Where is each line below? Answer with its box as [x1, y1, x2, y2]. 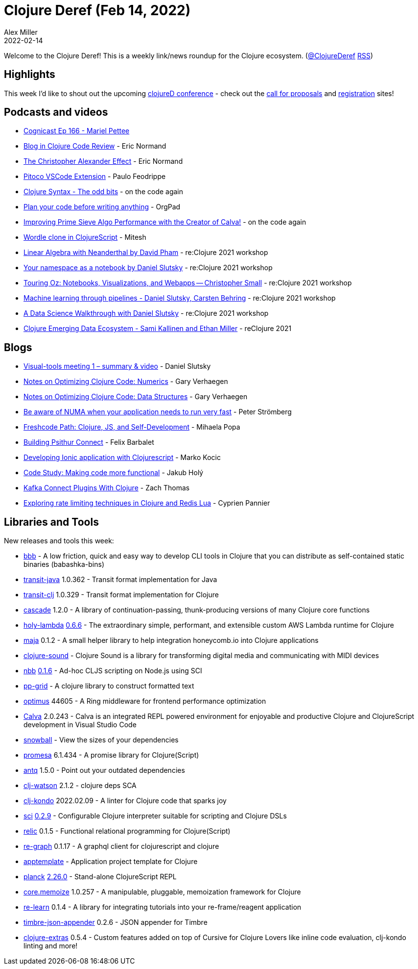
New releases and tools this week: [4, 536, 114, 545]
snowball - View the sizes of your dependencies [23, 736, 179, 744]
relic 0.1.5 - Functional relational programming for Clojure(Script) [23, 827, 231, 836]
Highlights [4, 68, 55, 81]
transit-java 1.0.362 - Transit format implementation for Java [23, 575, 217, 584]
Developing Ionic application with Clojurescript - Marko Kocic [23, 453, 221, 462]
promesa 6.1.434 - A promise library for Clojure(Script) [23, 751, 199, 760]
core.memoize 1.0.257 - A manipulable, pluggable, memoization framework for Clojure [23, 888, 301, 896]
